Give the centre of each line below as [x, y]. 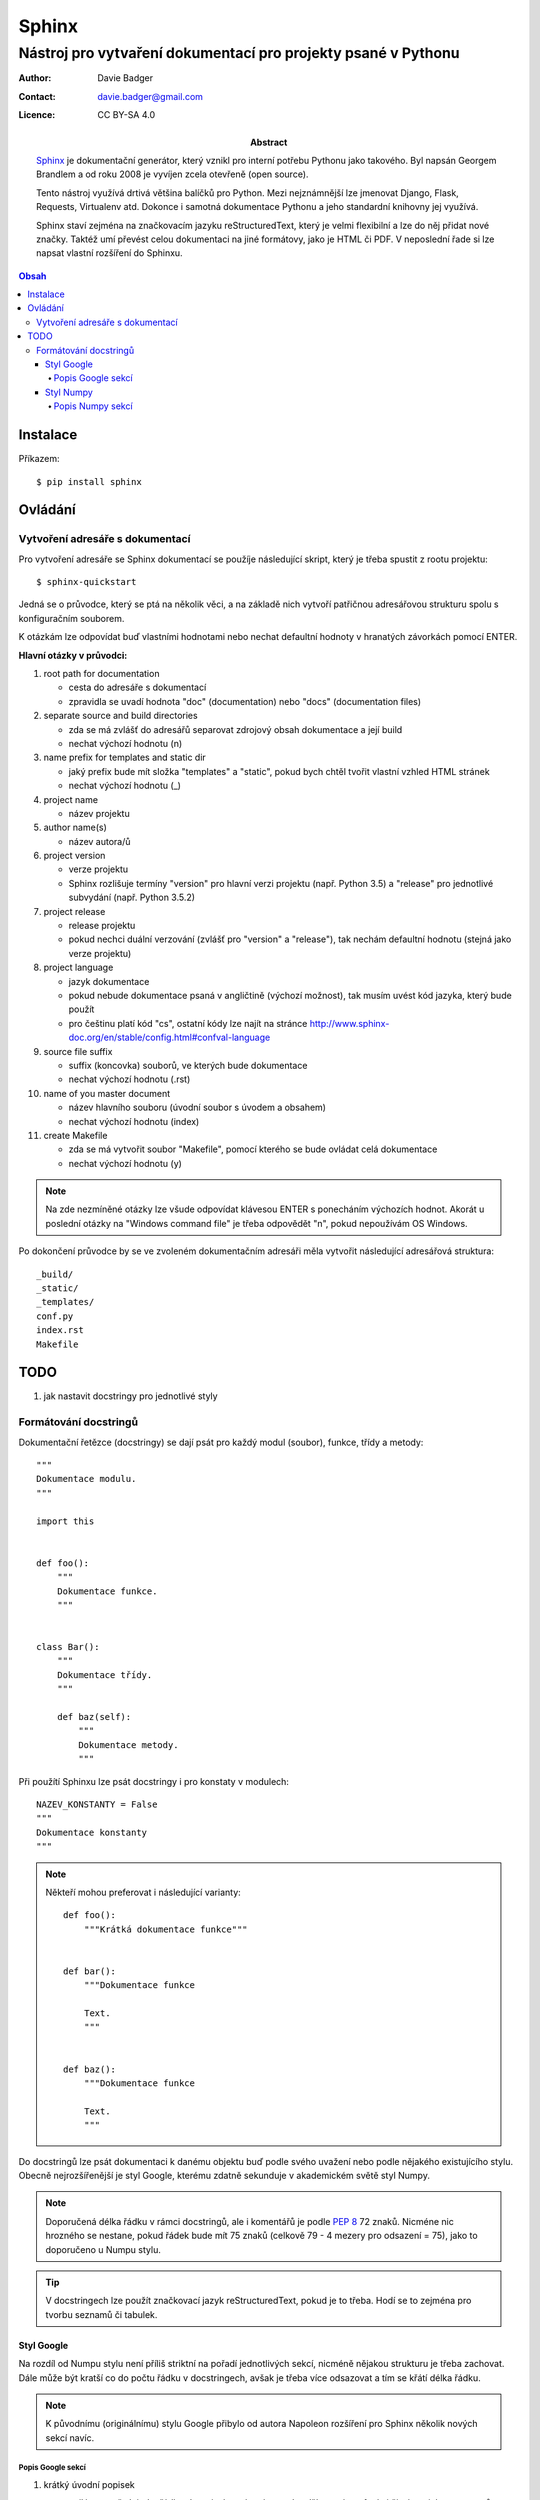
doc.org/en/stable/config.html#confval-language [169, 1037]
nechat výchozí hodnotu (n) [125, 743]
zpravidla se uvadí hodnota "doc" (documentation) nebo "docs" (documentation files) [245, 701]
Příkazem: [39, 459]
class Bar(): [68, 1647]
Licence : [37, 115]
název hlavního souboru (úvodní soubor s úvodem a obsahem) [197, 1107]
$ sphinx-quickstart [86, 582]
